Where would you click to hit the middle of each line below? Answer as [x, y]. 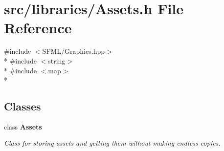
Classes [22, 106]
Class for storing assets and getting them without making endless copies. [112, 143]
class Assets [23, 126]
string [57, 60]
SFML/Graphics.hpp [73, 51]
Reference [38, 28]
